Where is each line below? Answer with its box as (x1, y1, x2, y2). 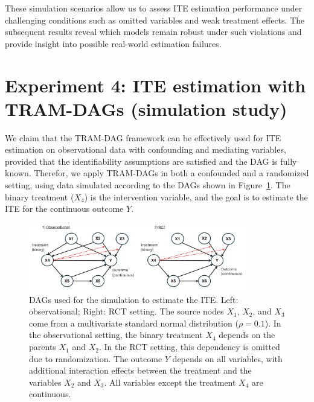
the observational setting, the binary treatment (29, 328, 203, 341)
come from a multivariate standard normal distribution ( (29, 316, 239, 329)
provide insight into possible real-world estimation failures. (5, 37, 222, 49)
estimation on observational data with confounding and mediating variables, (5, 143, 286, 156)
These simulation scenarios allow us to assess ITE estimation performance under (5, 2, 303, 14)
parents (29, 340, 56, 353)
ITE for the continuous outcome (5, 202, 124, 215)
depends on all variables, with (172, 352, 283, 365)
